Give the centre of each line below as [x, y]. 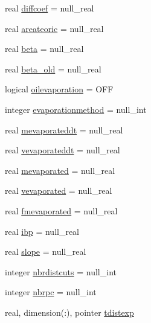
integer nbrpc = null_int [51, 292]
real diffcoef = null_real [50, 8]
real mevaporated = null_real [60, 170]
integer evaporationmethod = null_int [76, 109]
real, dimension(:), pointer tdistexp [69, 312]
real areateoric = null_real [54, 28]
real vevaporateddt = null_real [63, 150]
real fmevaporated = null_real [61, 210]
